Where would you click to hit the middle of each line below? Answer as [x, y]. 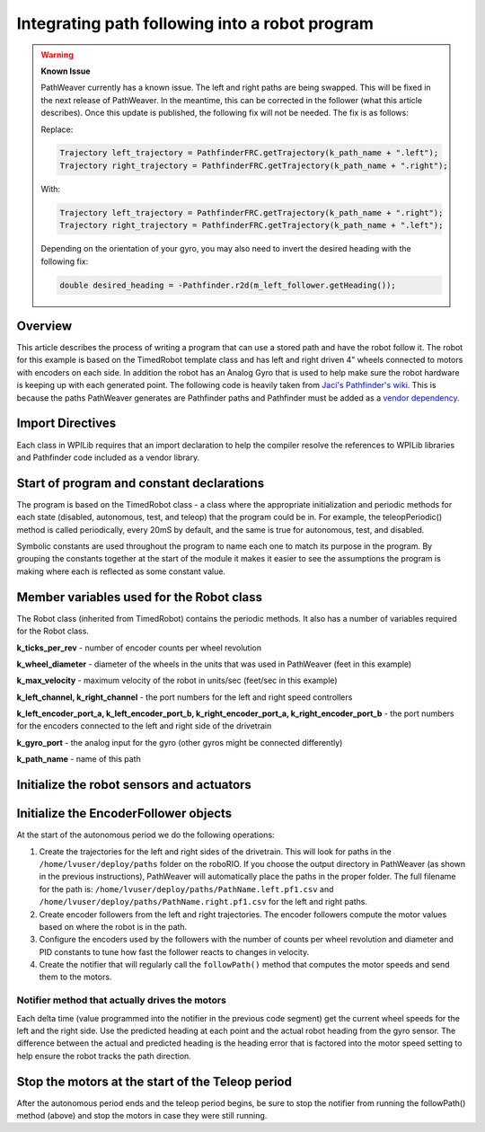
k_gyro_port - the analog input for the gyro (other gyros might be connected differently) [180, 742]
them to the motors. [75, 977]
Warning [57, 55]
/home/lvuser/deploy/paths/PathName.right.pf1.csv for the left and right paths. [203, 902]
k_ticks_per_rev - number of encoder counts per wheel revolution [139, 648]
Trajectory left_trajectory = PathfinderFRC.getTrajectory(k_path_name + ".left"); [249, 153]
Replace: [57, 129]
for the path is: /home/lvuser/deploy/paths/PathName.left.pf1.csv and [186, 889]
